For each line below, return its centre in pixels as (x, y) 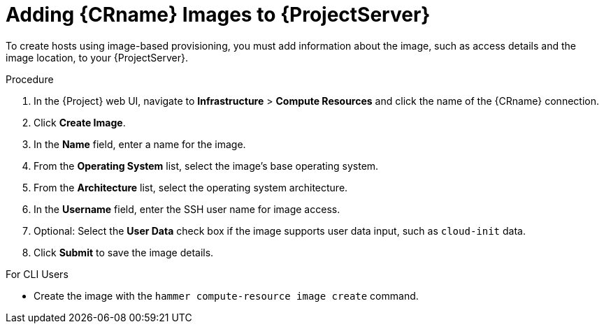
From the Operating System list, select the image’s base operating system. (206, 166)
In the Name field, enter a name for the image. (140, 144)
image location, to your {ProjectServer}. (97, 57)
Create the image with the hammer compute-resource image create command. (226, 295)
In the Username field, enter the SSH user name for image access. (187, 209)
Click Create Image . (80, 122)
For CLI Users (37, 274)
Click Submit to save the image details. (124, 252)
